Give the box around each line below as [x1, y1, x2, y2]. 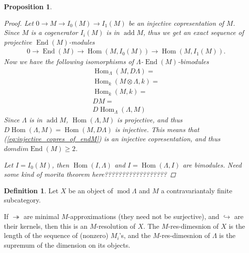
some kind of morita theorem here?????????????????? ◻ [4, 169, 176, 179]
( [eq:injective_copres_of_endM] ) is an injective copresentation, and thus [4, 134, 220, 144]
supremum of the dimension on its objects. [4, 239, 131, 250]
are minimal [23, 211, 59, 221]
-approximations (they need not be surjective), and [68, 211, 219, 221]
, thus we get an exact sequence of [143, 27, 244, 37]
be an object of [68, 185, 113, 195]
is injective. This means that [115, 124, 199, 134]
